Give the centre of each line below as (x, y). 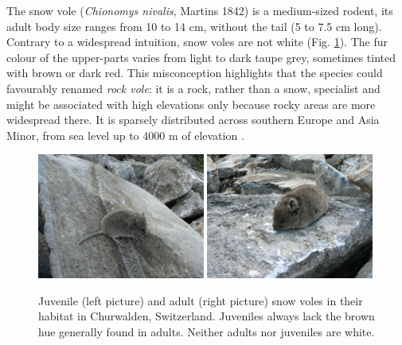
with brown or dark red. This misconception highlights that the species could (195, 73)
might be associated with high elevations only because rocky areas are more (191, 104)
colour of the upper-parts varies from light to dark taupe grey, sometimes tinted (201, 57)
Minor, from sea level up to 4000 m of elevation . (125, 135)
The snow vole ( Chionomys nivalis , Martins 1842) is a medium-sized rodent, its (200, 10)
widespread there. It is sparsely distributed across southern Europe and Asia (193, 120)
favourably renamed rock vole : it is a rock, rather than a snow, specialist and (193, 88)
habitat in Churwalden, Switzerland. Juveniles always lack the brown (207, 316)
